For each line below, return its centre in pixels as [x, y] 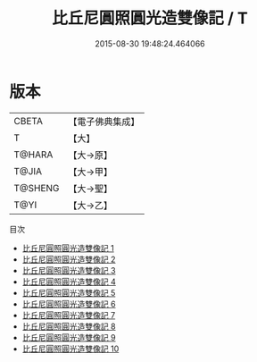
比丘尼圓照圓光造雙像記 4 [69, 282]
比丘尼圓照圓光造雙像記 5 [69, 292]
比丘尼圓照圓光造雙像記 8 [69, 326]
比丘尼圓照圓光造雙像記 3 [69, 270]
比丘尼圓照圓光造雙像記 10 [70, 349]
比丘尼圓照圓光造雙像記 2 [69, 259]
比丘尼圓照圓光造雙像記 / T [150, 18]
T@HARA [33, 155]
